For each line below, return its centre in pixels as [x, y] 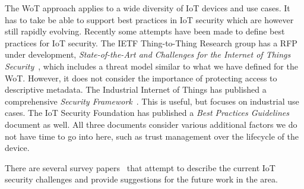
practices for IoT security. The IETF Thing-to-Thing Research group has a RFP [151, 42]
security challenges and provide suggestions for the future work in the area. [141, 179]
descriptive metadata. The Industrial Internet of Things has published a [136, 89]
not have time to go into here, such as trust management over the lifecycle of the [152, 136]
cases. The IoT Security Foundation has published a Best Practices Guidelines [147, 113]
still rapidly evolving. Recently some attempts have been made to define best [145, 31]
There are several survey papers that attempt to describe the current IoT [140, 167]
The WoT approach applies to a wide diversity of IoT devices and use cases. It [148, 8]
